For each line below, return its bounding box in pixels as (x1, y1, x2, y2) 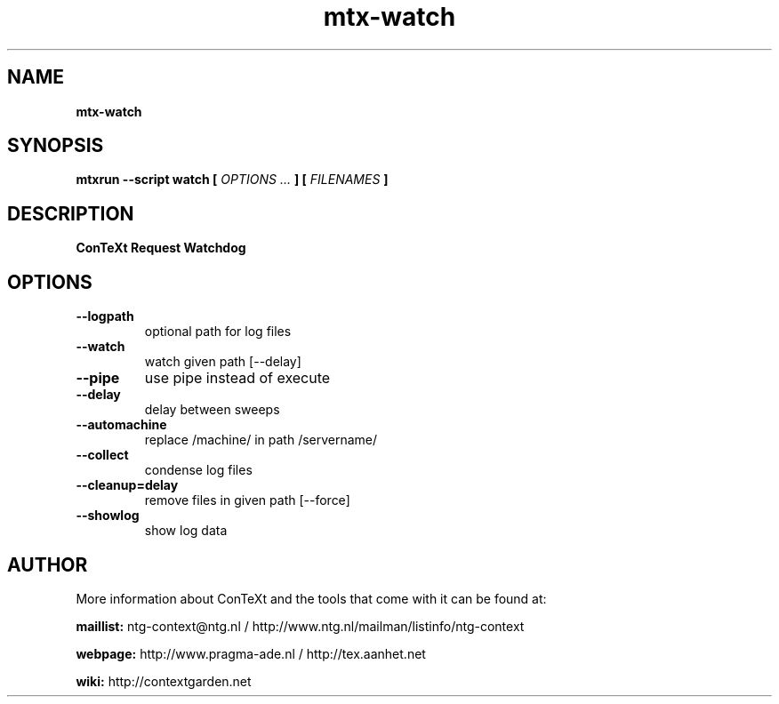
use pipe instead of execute (144, 369, 331, 388)
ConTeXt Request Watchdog (76, 240, 246, 256)
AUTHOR (7, 553, 88, 576)
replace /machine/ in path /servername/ (144, 432, 378, 448)
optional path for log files (144, 324, 292, 340)
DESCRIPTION (7, 202, 134, 225)
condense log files (144, 462, 253, 478)
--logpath (76, 308, 134, 324)
